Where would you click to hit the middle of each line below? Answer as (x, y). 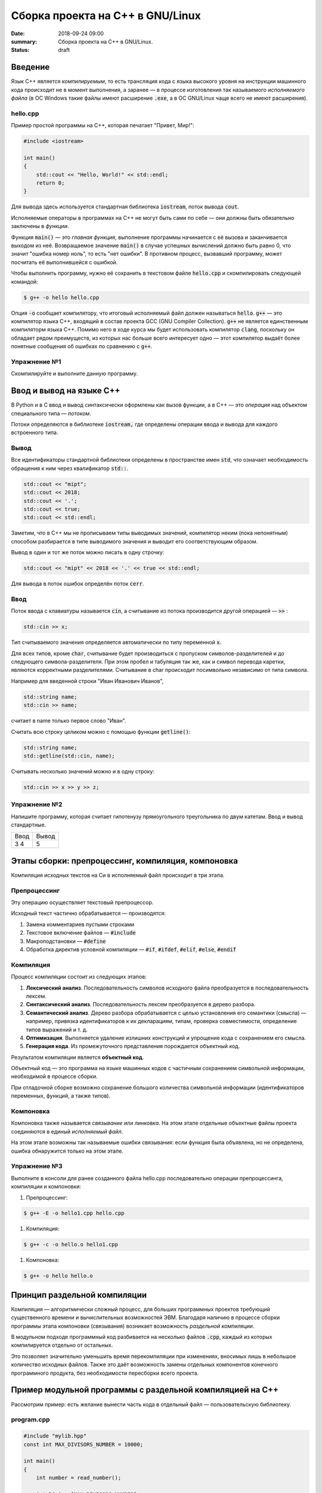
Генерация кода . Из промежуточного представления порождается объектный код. (133, 1046)
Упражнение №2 (37, 804)
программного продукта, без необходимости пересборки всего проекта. (105, 1373)
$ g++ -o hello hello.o (58, 1276)
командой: (24, 281)
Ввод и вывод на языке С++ (66, 391)
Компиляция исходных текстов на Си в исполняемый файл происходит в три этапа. (118, 875)
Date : (18, 33)
